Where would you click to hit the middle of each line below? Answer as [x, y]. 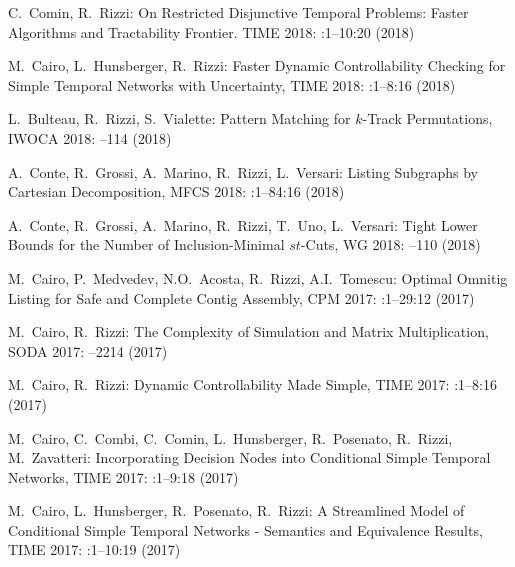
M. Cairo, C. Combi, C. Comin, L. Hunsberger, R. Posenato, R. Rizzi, [230, 437]
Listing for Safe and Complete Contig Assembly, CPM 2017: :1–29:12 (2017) [241, 297]
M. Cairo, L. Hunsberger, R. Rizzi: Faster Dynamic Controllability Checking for [257, 65]
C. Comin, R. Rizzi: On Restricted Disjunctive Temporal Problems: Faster [238, 12]
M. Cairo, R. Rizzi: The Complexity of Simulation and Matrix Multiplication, [248, 331]
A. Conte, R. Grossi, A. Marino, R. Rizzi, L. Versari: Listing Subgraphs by [243, 171]
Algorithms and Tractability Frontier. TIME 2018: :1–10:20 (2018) [211, 31]
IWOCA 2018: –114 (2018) [90, 137]
